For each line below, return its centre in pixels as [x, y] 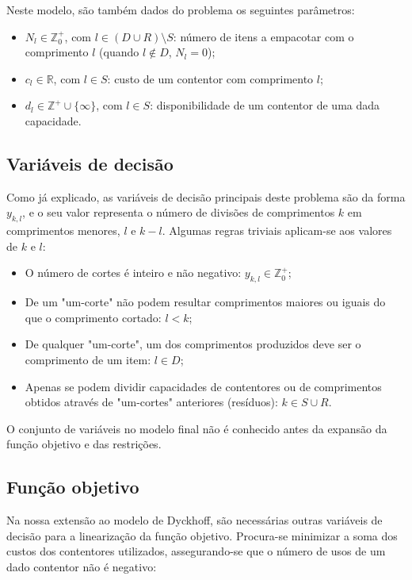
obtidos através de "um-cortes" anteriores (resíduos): [151, 402]
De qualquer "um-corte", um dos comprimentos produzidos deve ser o [193, 344]
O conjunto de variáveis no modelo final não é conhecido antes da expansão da [197, 428]
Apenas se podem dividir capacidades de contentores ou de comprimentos [203, 386]
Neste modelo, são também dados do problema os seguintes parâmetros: [181, 10]
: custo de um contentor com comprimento [210, 78]
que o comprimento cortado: [93, 317]
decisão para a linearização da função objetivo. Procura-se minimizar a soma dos [202, 535]
